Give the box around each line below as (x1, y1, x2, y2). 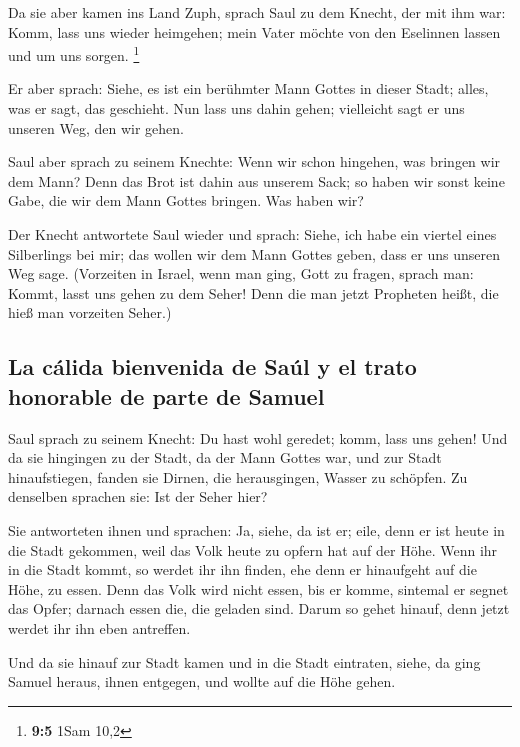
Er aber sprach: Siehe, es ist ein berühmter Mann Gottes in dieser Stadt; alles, (8, 78, 489, 99)
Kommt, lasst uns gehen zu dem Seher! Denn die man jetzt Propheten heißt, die (8, 282, 499, 303)
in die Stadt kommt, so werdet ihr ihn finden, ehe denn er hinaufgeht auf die (8, 559, 477, 580)
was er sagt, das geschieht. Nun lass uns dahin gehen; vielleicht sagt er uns (8, 98, 465, 119)
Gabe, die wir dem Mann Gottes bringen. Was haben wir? (8, 190, 364, 211)
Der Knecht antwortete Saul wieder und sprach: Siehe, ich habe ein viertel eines (8, 224, 497, 244)
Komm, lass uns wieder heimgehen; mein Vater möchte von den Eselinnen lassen (8, 21, 501, 42)
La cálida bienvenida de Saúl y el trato (8, 351, 417, 382)
